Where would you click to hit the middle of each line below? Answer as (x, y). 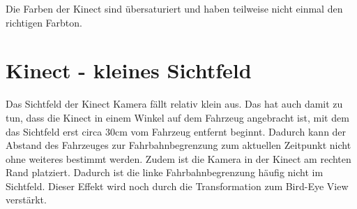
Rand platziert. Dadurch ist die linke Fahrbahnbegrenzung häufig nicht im (165, 172)
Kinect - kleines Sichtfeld (129, 70)
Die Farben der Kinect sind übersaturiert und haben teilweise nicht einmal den (174, 8)
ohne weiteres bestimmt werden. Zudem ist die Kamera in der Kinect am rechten (178, 158)
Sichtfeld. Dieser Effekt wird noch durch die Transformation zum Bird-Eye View (177, 186)
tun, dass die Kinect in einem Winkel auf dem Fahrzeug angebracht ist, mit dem (177, 117)
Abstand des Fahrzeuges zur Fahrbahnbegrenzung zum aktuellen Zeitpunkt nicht (178, 145)
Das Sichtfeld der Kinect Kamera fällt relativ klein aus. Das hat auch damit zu (174, 104)
